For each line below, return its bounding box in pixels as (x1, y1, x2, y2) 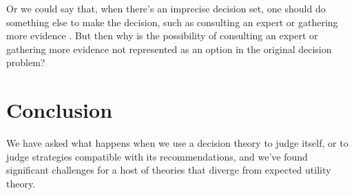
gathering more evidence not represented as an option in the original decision (6, 41, 332, 56)
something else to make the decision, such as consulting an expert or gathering (6, 14, 338, 29)
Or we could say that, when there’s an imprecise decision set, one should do (6, 1, 326, 15)
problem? (6, 55, 45, 70)
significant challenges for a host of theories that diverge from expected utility (6, 163, 331, 177)
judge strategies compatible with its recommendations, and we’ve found (6, 149, 308, 163)
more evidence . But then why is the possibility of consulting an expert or (6, 28, 318, 43)
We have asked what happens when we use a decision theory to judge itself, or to (6, 136, 348, 150)
